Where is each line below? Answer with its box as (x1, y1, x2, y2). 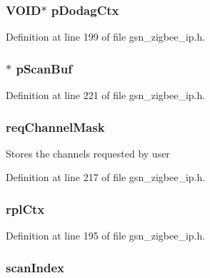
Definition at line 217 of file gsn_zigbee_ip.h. (6, 170, 206, 185)
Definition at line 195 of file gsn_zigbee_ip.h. (6, 228, 206, 243)
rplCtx (6, 200, 45, 217)
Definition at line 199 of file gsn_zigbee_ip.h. (6, 29, 206, 44)
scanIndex (6, 258, 64, 276)
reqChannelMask (6, 118, 105, 135)
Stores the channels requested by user (6, 145, 170, 160)
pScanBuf (16, 59, 72, 77)
